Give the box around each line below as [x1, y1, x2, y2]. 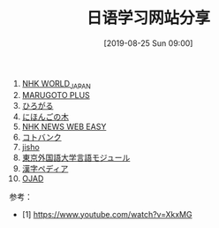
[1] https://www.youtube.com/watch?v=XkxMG [21, 209, 193, 219]
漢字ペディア [21, 163, 69, 173]
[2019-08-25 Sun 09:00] [103, 37, 193, 49]
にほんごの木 [21, 111, 69, 122]
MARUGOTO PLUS [21, 89, 90, 100]
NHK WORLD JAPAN [21, 78, 91, 91]
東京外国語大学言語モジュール [21, 152, 131, 163]
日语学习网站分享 [86, 8, 210, 28]
